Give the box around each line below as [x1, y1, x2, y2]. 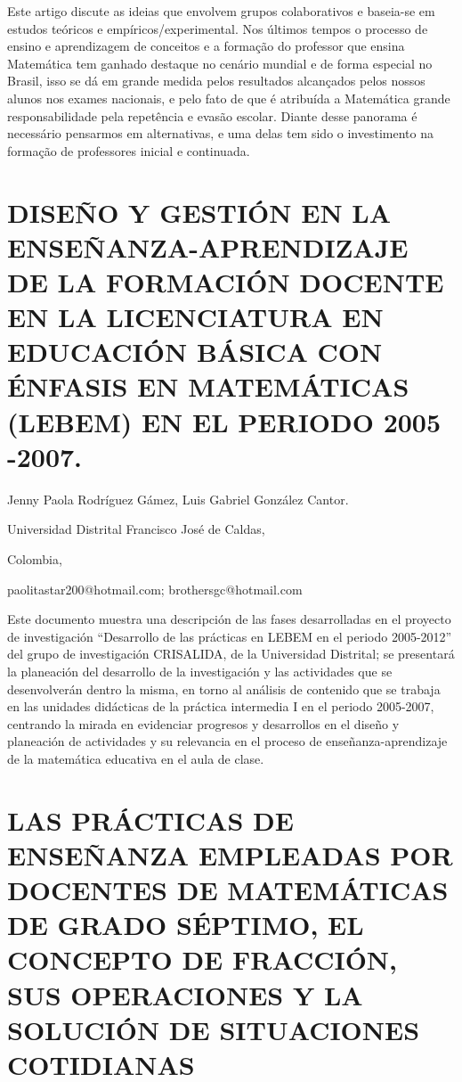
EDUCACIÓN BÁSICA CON [7, 333, 383, 370]
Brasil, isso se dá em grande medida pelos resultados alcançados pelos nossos [7, 71, 426, 90]
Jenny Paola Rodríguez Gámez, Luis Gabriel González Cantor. [7, 489, 349, 508]
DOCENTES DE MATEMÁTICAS [7, 872, 449, 908]
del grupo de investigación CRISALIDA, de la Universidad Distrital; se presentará [7, 644, 455, 663]
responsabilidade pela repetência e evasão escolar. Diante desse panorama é [7, 106, 417, 125]
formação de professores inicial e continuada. [7, 141, 250, 160]
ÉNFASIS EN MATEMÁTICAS [7, 368, 409, 405]
